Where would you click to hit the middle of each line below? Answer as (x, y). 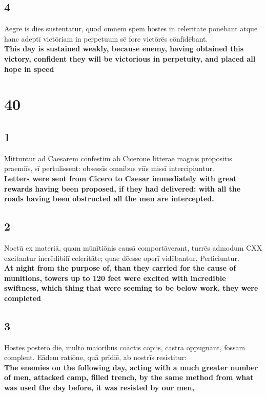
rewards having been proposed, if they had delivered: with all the (122, 188)
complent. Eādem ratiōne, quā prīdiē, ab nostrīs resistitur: (96, 357)
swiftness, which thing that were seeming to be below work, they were (131, 288)
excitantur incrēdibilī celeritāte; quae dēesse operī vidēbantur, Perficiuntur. (122, 258)
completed (23, 298)
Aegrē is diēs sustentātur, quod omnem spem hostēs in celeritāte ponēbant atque (131, 29)
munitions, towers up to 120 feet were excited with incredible (115, 278)
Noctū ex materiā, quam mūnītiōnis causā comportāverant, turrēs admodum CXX (133, 247)
